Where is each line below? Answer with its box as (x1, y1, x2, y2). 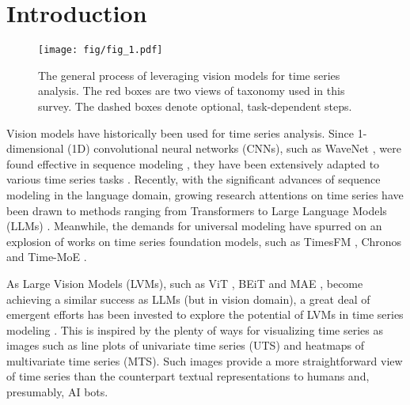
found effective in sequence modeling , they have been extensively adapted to (6, 155, 380, 172)
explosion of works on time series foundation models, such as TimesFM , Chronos (6, 233, 402, 249)
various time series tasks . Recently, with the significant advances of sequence (6, 171, 381, 187)
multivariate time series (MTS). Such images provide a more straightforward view (6, 352, 403, 369)
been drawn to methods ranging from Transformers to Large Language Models (6, 202, 387, 218)
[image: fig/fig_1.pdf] (38, 44, 163, 56)
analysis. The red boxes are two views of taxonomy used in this (38, 82, 345, 99)
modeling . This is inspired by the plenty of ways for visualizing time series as (6, 321, 383, 338)
